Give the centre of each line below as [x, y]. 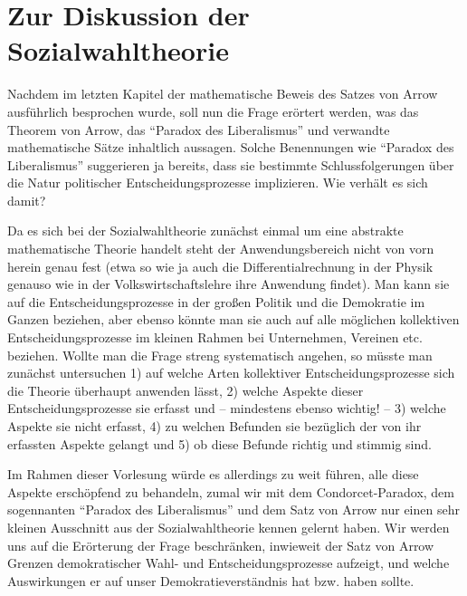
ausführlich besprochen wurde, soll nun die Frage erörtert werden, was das [213, 111]
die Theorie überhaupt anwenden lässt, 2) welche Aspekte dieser [186, 390]
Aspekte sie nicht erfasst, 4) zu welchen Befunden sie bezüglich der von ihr [214, 426]
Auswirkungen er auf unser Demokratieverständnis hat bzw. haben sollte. [211, 580]
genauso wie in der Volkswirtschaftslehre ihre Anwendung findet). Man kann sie [229, 284]
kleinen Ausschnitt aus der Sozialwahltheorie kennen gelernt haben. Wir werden [229, 527]
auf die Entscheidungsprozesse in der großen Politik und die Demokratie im [216, 301]
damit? [27, 200]
